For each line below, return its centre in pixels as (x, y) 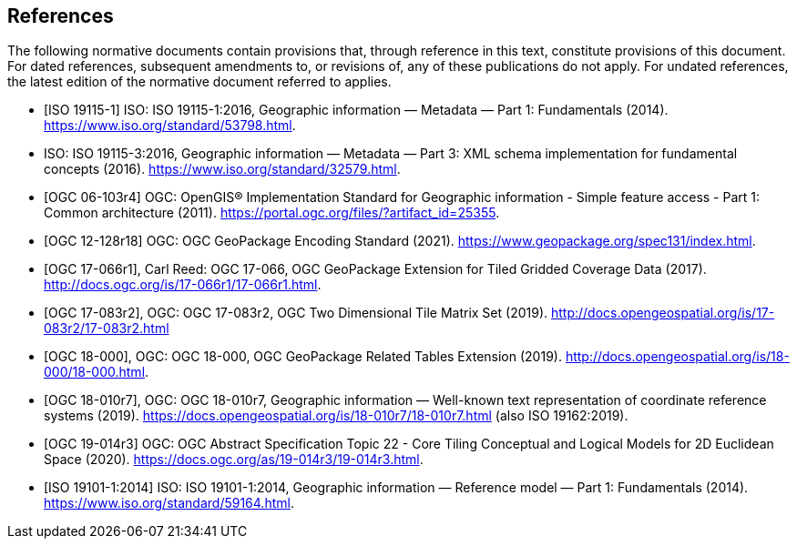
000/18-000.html (95, 372)
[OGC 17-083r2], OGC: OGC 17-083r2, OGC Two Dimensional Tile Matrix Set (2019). (296, 313)
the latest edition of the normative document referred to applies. (199, 82)
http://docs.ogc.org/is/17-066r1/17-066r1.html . (183, 285)
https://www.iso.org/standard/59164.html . (169, 503)
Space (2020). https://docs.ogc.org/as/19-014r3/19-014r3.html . (234, 460)
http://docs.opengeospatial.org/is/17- (663, 313)
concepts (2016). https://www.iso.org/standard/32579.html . (222, 169)
